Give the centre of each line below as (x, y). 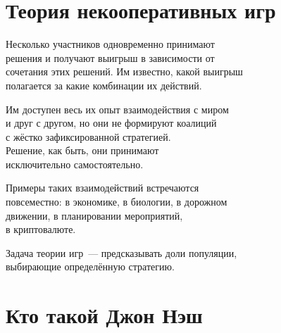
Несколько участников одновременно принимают (110, 44)
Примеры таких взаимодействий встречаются (102, 188)
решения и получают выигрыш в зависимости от (110, 57)
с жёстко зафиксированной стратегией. (88, 136)
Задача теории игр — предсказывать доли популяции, (121, 252)
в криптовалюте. (41, 229)
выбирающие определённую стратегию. (90, 266)
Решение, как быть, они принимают (82, 150)
